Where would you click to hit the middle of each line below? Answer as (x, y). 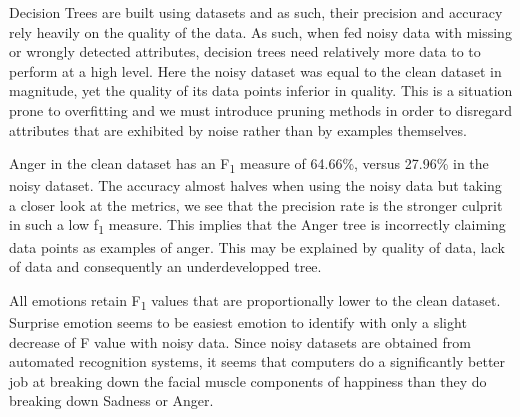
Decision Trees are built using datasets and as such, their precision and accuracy (256, 12)
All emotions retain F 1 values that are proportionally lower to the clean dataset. (255, 301)
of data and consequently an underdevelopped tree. (165, 266)
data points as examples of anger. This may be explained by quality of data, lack (257, 246)
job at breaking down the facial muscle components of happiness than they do (248, 380)
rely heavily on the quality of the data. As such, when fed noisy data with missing (260, 31)
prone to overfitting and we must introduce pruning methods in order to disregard (261, 109)
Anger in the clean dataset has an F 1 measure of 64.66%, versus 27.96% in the (249, 164)
